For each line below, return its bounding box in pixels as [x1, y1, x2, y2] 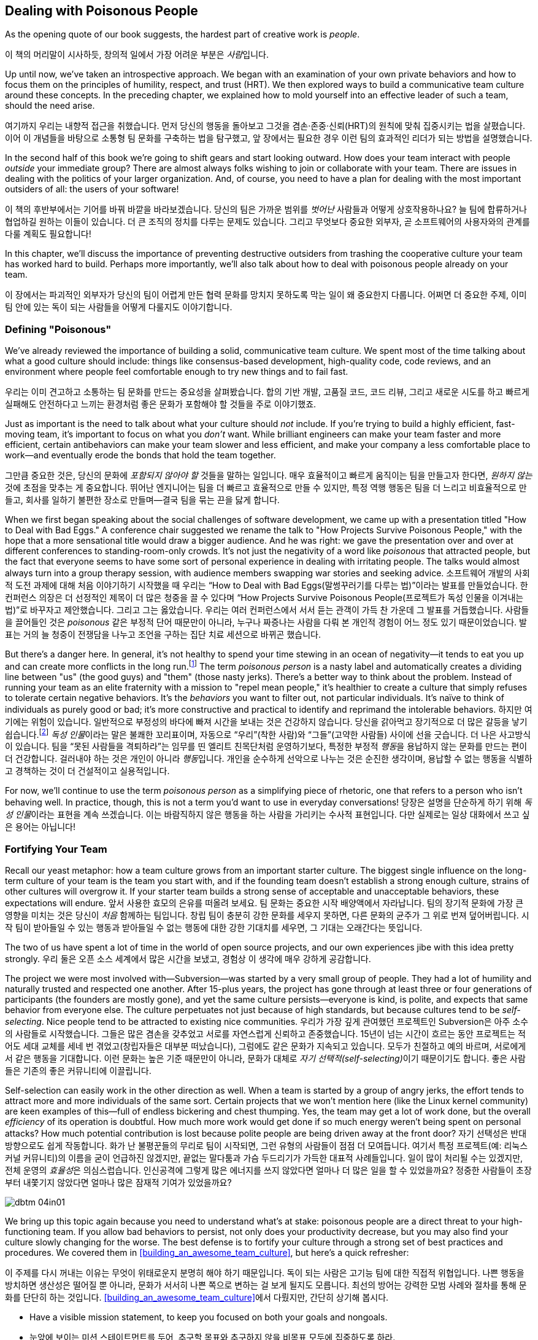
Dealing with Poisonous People [5, 3, 198, 18]
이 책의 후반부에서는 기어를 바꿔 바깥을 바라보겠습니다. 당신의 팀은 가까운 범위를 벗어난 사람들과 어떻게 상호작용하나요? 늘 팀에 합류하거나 [5, 204, 527, 215]
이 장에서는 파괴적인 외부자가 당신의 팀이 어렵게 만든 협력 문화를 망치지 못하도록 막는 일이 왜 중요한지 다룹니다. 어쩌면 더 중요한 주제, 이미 [5, 289, 527, 300]
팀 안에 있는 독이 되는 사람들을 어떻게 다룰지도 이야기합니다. [5, 302, 232, 313]
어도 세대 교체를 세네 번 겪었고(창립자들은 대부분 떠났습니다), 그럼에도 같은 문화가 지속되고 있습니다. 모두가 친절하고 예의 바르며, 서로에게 [5, 1041, 526, 1052]
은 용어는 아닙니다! [5, 821, 75, 833]
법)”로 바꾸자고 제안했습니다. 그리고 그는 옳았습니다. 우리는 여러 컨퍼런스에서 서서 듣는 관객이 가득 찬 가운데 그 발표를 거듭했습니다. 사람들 [5, 605, 529, 616]
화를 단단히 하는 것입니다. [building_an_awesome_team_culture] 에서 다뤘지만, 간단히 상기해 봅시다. [5, 1292, 389, 1303]
